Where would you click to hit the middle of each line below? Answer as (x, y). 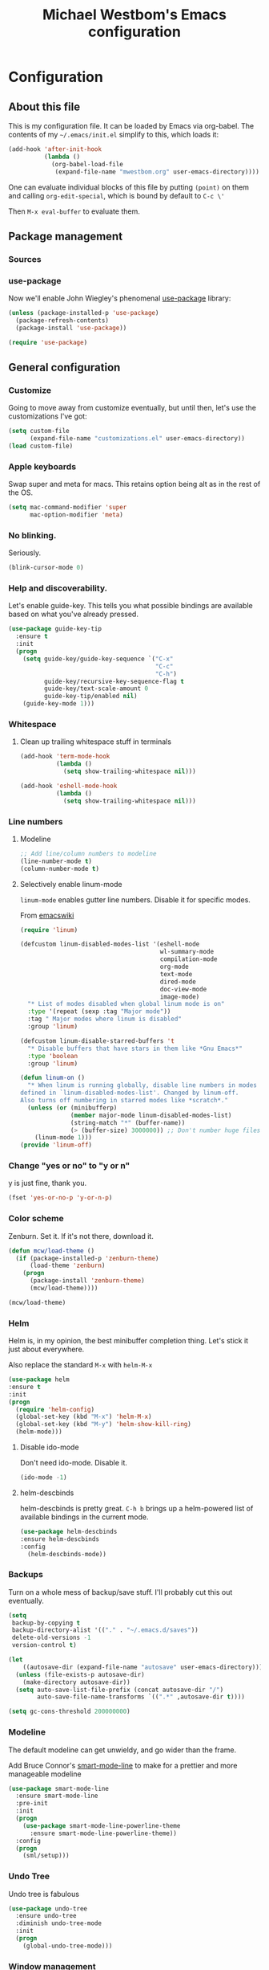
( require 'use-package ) (48, 342)
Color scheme (36, 1219)
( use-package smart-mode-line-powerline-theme (102, 1825)
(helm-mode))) (39, 1432)
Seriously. (25, 553)
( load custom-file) (41, 446)
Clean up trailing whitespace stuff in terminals (96, 742)
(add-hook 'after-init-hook (55, 149)
